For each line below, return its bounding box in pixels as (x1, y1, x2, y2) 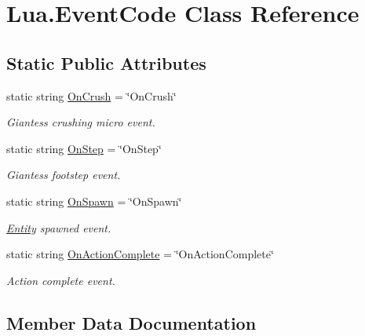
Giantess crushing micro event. (6, 114, 155, 130)
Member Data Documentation (6, 310, 257, 334)
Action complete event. (6, 272, 115, 288)
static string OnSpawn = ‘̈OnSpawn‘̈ (6, 192, 182, 209)
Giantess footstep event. (6, 166, 121, 183)
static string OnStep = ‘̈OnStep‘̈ (6, 140, 162, 156)
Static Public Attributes (6, 50, 206, 75)
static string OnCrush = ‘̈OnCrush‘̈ (6, 87, 177, 104)
